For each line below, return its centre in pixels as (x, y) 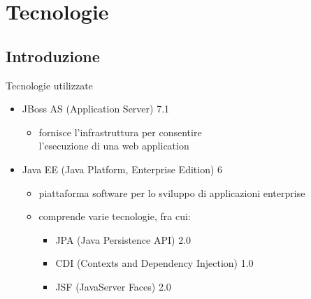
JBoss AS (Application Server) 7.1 (96, 109)
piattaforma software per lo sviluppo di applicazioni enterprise (172, 192)
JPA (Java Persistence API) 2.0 (123, 239)
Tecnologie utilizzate (49, 85)
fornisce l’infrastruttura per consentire (120, 132)
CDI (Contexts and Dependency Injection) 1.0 (154, 263)
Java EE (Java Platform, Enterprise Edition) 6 (122, 169)
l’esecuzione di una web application (114, 146)
